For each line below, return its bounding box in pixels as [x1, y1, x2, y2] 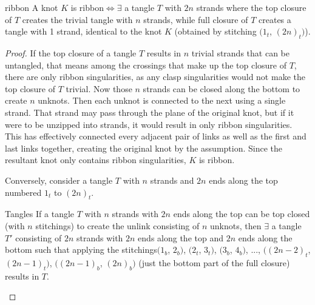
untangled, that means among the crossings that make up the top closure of [5, 58, 287, 71]
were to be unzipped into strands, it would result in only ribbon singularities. [5, 118, 293, 130]
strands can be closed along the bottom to [143, 82, 300, 95]
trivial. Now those [66, 82, 132, 95]
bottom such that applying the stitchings [5, 243, 157, 256]
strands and [150, 173, 194, 186]
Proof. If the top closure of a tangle [5, 46, 137, 59]
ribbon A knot [5, 1, 58, 13]
